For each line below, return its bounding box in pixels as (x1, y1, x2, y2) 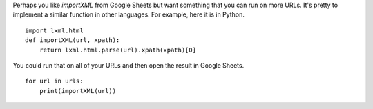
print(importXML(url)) (39, 87, 117, 95)
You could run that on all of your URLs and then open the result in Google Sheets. (12, 61, 245, 69)
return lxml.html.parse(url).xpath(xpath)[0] (39, 46, 197, 54)
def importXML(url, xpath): (25, 37, 120, 44)
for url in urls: (25, 77, 84, 86)
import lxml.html (25, 26, 84, 34)
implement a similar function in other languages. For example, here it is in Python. (12, 10, 245, 19)
